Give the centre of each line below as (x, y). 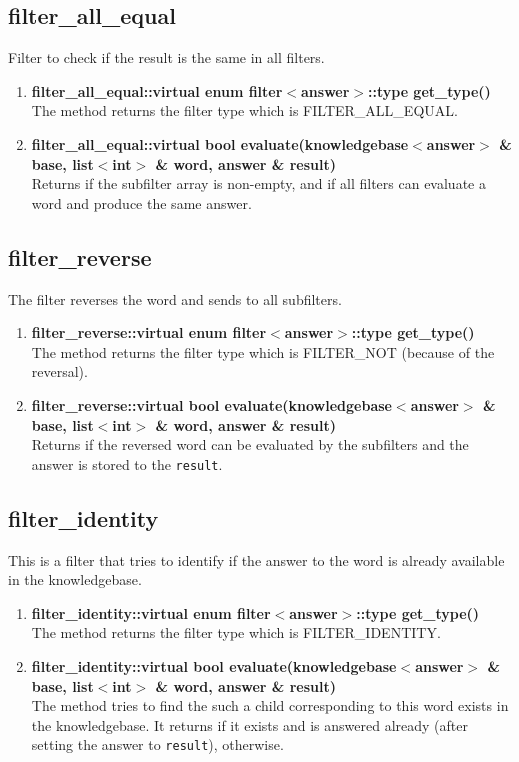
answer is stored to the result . (127, 463)
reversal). (59, 371)
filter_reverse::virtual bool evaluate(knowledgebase (211, 404)
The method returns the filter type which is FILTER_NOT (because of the (263, 351)
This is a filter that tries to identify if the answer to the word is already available (256, 559)
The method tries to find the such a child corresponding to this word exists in (270, 705)
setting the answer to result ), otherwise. (157, 744)
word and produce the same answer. (141, 202)
